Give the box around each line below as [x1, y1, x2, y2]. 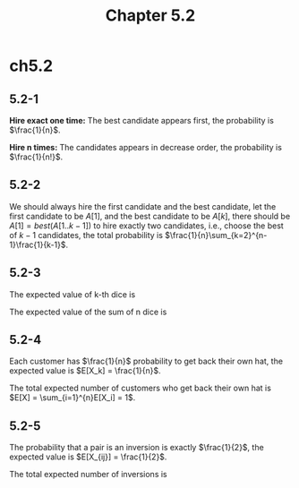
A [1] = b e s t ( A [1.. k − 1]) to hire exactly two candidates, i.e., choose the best [9, 220, 284, 231]
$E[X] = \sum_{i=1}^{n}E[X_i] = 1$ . [9, 392, 136, 403]
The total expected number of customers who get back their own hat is [9, 382, 271, 394]
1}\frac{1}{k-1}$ [9, 239, 66, 250]
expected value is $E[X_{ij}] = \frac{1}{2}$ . [9, 451, 167, 462]
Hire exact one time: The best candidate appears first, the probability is [9, 116, 275, 125]
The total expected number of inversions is [9, 469, 167, 480]
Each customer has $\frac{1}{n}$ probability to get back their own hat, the [9, 355, 284, 367]
